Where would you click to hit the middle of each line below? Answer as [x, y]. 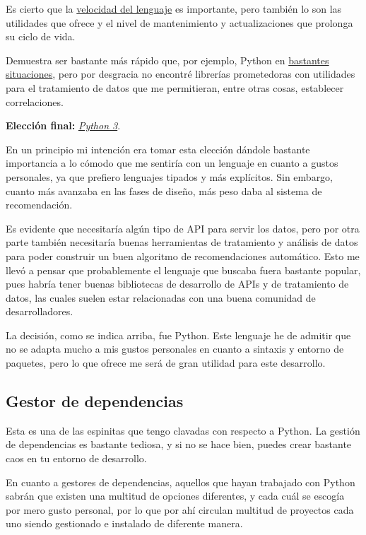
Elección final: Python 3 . [63, 125]
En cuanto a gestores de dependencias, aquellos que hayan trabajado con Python [181, 482]
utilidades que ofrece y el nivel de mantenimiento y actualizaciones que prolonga [179, 22]
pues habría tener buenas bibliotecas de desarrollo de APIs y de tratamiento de [177, 284]
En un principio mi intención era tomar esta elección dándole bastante [158, 149]
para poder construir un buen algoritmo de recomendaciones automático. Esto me [183, 255]
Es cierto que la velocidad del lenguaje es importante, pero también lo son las [174, 8]
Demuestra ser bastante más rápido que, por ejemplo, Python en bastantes [167, 60]
